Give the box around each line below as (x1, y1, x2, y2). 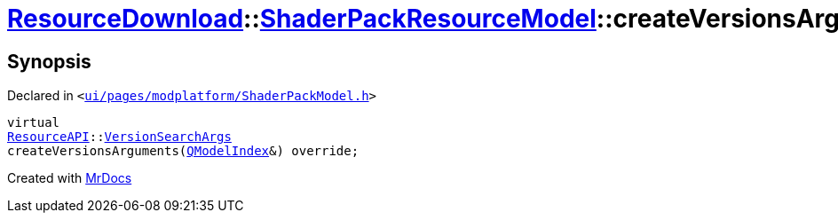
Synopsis (7, 50, 91, 73)
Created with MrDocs (7, 170, 132, 186)
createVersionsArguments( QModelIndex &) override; (7, 144, 360, 159)
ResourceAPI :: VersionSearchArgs (7, 130, 232, 145)
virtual (7, 115, 60, 130)
